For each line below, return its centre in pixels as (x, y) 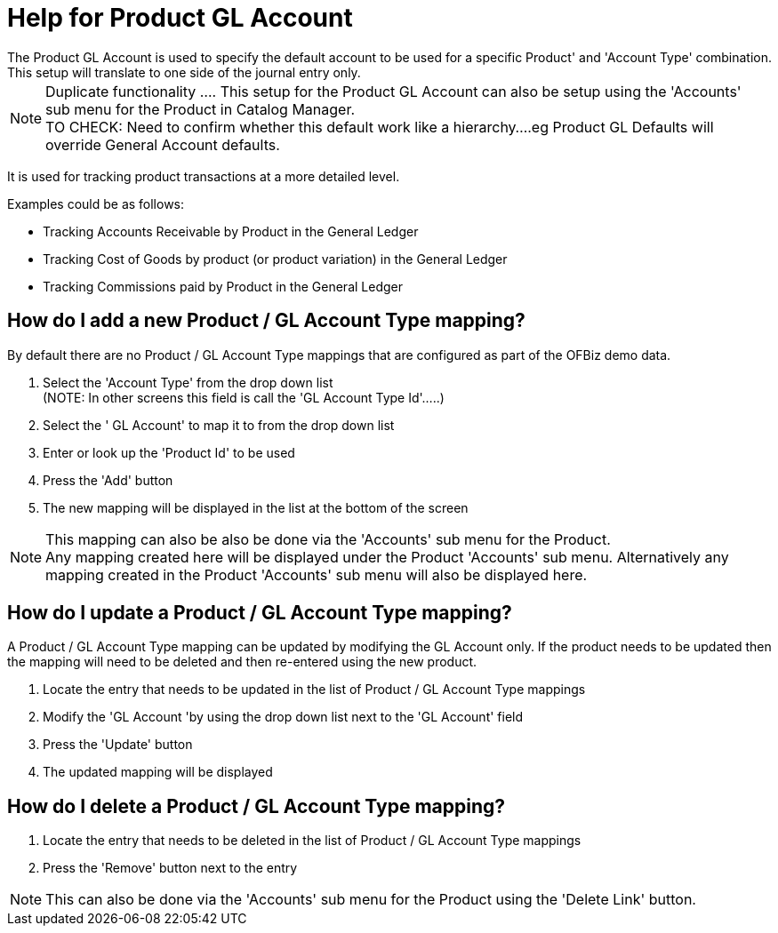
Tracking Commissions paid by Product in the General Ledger (223, 286)
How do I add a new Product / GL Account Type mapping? (266, 321)
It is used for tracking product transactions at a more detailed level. (204, 176)
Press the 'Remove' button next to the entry (170, 868)
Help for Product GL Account (180, 18)
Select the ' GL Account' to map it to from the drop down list (219, 425)
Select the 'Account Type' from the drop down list (188, 382)
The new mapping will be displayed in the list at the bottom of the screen (256, 507)
